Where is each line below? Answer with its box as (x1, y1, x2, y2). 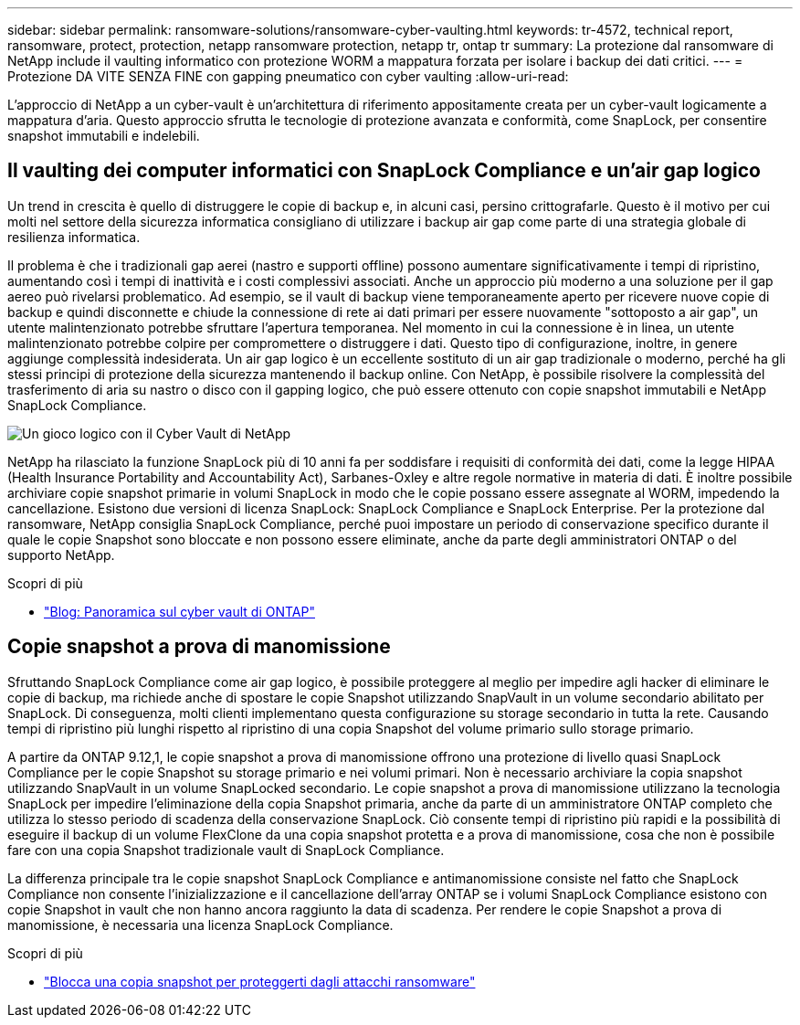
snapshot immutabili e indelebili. (7, 128, 200, 143)
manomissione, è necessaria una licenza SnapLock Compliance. (7, 916, 394, 933)
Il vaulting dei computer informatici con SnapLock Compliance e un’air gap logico (7, 159, 761, 183)
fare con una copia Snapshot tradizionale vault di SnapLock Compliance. (7, 841, 445, 858)
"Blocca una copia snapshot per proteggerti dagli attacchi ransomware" (44, 973, 476, 989)
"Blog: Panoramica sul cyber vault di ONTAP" (44, 603, 315, 619)
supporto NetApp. (7, 546, 115, 563)
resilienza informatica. (7, 228, 141, 245)
